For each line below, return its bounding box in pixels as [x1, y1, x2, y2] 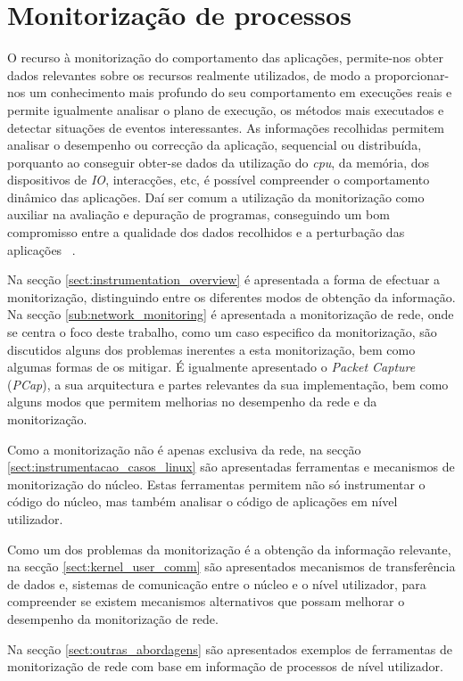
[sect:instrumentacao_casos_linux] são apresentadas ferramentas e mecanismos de [7, 457, 455, 476]
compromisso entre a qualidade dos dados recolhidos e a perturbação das [7, 223, 405, 242]
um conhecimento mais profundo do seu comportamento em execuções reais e [29, 83, 452, 102]
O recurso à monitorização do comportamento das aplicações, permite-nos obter [7, 48, 443, 67]
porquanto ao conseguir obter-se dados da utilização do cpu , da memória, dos [7, 152, 430, 171]
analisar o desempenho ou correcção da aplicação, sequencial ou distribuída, [7, 135, 422, 154]
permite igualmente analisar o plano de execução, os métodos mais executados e [7, 100, 444, 119]
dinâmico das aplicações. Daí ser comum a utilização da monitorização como [7, 187, 425, 206]
